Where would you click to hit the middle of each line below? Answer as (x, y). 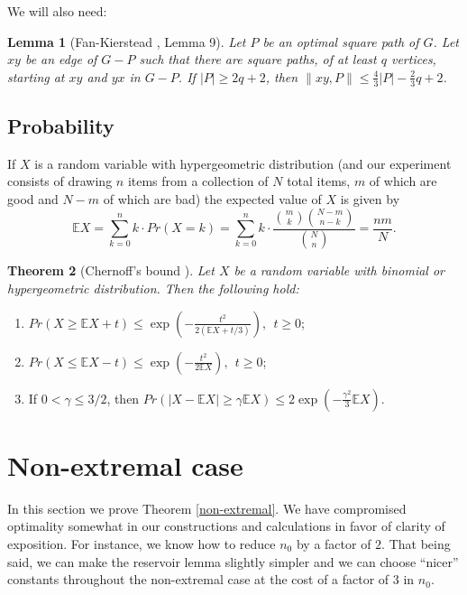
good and (33, 199)
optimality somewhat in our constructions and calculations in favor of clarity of (226, 526)
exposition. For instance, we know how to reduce (142, 543)
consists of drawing (60, 181)
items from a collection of (198, 181)
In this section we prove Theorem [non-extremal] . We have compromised (207, 508)
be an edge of (61, 59)
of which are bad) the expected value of (212, 199)
